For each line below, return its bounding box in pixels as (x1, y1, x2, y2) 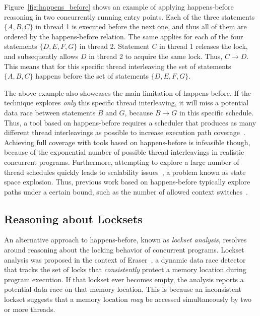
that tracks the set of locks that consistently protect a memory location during (4, 264, 246, 275)
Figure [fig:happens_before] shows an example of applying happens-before (4, 2, 234, 12)
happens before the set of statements (35, 71, 149, 81)
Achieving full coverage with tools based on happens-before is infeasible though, (4, 137, 250, 147)
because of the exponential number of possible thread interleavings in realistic (4, 147, 244, 157)
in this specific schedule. (179, 107, 254, 117)
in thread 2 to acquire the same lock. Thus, (89, 50, 223, 61)
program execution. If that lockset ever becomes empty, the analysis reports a (4, 274, 244, 284)
